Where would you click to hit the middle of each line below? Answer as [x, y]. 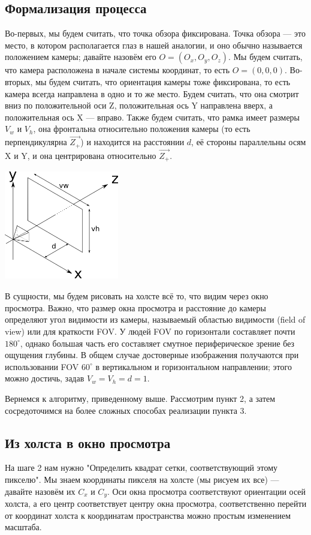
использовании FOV [42, 366]
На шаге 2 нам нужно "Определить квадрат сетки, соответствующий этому [141, 468]
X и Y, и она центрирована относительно [81, 155]
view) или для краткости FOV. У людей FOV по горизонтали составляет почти [150, 331]
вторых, [19, 81]
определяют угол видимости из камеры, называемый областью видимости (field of [155, 319]
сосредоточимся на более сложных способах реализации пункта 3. [126, 410]
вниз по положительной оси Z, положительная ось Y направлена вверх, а [139, 105]
